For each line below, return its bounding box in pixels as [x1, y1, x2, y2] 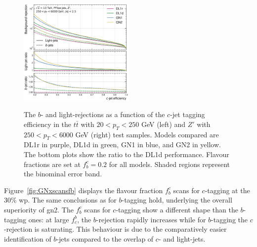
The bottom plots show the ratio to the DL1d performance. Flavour [24, 149, 229, 160]
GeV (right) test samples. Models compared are [75, 129, 219, 139]
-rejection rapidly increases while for [96, 214, 206, 224]
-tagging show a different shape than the [116, 204, 238, 214]
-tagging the [211, 214, 248, 224]
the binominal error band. [24, 168, 102, 179]
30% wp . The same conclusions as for [4, 195, 117, 205]
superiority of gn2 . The [4, 204, 74, 214]
